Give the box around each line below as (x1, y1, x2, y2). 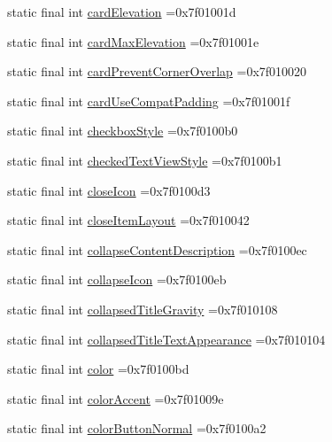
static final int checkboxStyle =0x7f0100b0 (7, 121, 238, 140)
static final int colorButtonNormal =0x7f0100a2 (7, 419, 266, 438)
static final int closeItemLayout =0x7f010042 (7, 211, 250, 229)
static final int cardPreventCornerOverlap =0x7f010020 (7, 62, 307, 81)
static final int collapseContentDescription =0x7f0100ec (7, 240, 307, 259)
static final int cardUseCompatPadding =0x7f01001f (7, 91, 290, 110)
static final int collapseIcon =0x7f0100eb (7, 270, 227, 289)
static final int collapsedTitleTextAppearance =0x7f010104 (7, 330, 326, 348)
